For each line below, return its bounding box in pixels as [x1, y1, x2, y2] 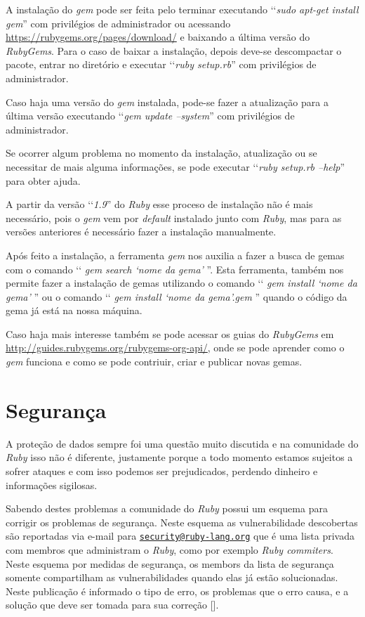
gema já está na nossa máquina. [6, 303, 142, 318]
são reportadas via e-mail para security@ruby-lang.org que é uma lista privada [6, 528, 354, 543]
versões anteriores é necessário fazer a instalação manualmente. [6, 224, 277, 239]
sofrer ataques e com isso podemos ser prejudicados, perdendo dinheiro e [6, 463, 318, 478]
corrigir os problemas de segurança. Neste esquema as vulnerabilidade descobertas [6, 514, 358, 529]
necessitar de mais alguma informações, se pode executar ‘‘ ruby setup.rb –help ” [6, 159, 345, 174]
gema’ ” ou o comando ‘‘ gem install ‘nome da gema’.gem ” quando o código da [6, 289, 347, 304]
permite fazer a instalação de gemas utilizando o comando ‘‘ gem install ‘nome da [6, 275, 357, 290]
